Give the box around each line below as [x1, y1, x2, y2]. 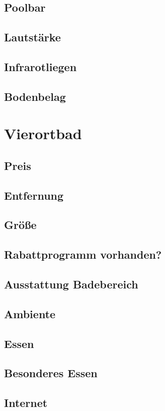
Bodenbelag [4, 88, 66, 104]
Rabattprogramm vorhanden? [4, 247, 162, 262]
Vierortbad [4, 123, 82, 144]
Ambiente [4, 306, 56, 321]
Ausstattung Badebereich [4, 276, 138, 292]
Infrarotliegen [4, 58, 77, 74]
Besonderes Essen [4, 365, 98, 381]
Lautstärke [4, 29, 61, 45]
